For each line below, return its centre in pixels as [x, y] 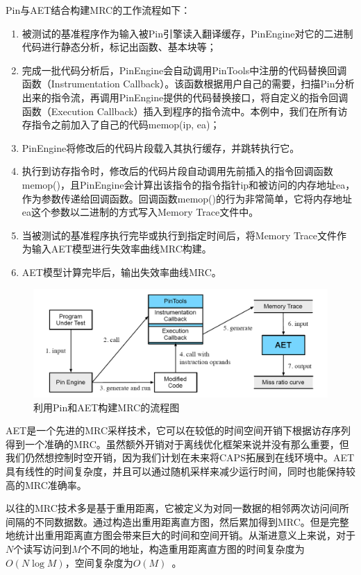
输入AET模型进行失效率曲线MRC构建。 [121, 249]
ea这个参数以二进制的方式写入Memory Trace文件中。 [140, 212]
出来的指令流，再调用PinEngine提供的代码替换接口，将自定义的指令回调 [185, 97]
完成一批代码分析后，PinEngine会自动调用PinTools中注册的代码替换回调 [184, 70]
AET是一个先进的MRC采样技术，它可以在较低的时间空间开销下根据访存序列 [178, 430]
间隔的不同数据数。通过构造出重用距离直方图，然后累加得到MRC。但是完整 [177, 521]
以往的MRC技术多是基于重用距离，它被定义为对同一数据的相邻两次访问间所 [177, 508]
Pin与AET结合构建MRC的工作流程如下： [98, 10]
